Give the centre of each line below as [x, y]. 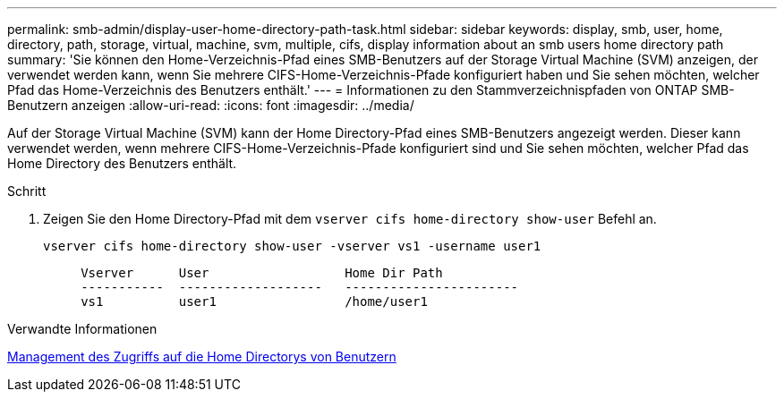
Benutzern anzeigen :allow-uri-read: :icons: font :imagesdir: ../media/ [211, 105]
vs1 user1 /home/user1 [254, 301]
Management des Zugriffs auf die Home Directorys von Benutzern [202, 357]
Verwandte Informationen [82, 329]
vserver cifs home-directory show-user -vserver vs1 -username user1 [292, 246]
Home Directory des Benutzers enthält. [122, 163]
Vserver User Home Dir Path [262, 273]
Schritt [27, 191]
